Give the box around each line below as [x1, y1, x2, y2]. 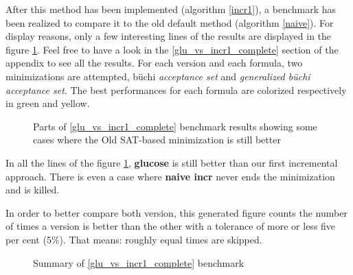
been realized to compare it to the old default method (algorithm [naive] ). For [5, 15, 334, 29]
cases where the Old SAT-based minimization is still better [33, 132, 281, 147]
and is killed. [5, 182, 60, 197]
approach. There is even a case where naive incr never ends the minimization [5, 169, 335, 183]
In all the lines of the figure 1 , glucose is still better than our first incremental [5, 155, 338, 169]
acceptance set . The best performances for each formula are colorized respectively [5, 82, 347, 97]
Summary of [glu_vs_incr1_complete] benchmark [33, 255, 244, 270]
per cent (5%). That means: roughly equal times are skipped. [5, 232, 262, 246]
